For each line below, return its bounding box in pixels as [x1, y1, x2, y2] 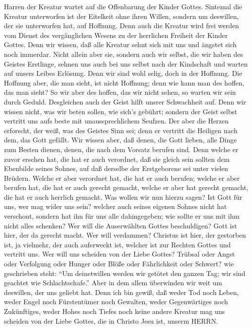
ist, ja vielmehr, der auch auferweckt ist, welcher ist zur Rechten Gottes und [4, 239, 231, 249]
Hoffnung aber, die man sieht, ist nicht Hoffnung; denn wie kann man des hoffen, [4, 77, 244, 87]
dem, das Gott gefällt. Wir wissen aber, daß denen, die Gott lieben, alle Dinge [4, 135, 237, 145]
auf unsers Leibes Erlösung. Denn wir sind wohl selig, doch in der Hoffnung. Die [4, 68, 242, 78]
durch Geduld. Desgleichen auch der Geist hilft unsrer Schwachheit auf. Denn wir [4, 96, 246, 106]
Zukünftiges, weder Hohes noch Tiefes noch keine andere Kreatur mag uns [4, 306, 225, 316]
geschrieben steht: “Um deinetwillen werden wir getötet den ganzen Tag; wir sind [4, 268, 246, 278]
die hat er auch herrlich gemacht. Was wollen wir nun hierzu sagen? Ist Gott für [4, 191, 242, 202]
